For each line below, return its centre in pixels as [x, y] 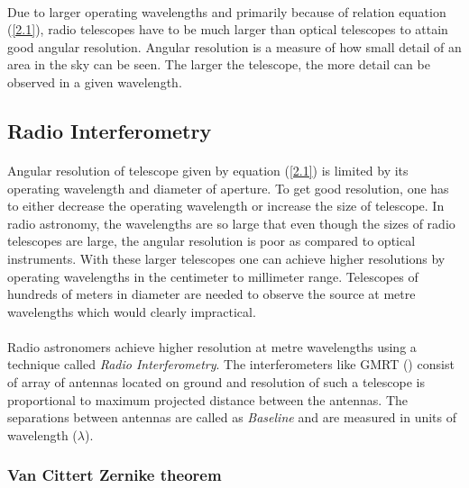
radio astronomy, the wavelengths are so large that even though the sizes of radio [231, 223]
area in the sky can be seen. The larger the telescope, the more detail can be [219, 64]
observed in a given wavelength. [95, 81]
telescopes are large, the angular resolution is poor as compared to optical [212, 241]
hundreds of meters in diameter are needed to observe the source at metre [212, 294]
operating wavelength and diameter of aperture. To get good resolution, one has [228, 188]
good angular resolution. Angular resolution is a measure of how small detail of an [234, 46]
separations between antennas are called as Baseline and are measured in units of [232, 417]
